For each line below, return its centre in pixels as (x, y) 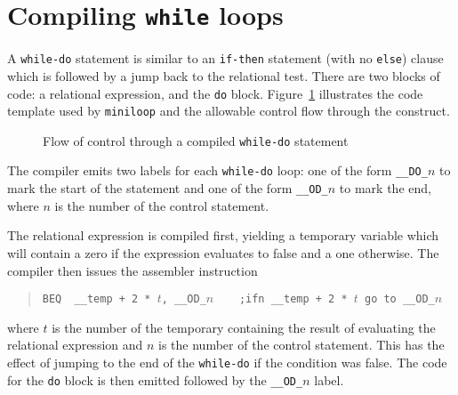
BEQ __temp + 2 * (96, 299)
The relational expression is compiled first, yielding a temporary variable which (223, 235)
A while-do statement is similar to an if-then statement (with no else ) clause (225, 58)
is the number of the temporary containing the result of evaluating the (244, 327)
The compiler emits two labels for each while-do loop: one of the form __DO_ (217, 170)
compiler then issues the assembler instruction (133, 270)
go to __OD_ (399, 299)
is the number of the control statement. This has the (301, 345)
